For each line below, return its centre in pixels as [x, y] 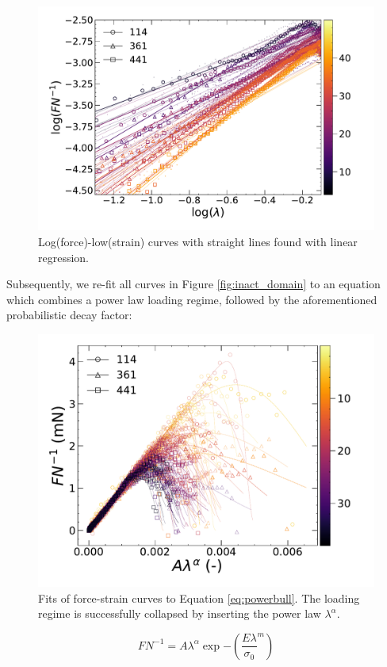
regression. [64, 257]
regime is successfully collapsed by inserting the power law [180, 613]
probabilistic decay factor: [69, 315]
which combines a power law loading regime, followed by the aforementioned [192, 299]
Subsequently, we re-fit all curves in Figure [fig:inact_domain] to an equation [193, 284]
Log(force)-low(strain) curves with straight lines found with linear [198, 241]
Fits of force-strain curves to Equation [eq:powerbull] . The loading [199, 598]
